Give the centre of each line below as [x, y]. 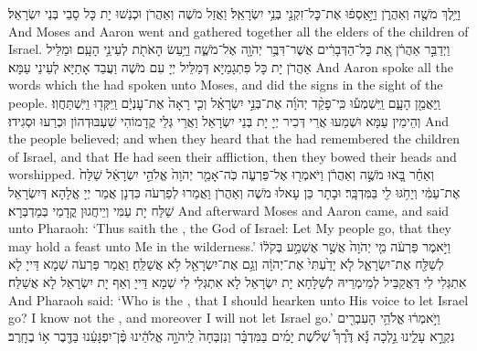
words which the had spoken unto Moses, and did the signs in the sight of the [226, 85]
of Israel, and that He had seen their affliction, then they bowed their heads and [233, 156]
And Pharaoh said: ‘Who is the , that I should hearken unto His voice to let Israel [238, 299]
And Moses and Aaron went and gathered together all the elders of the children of [238, 31]
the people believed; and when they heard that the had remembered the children [234, 138]
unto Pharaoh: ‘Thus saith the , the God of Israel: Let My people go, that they [230, 228]
